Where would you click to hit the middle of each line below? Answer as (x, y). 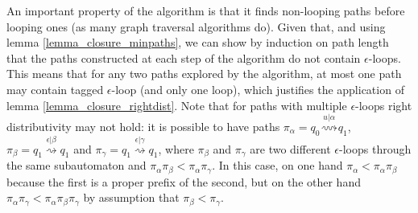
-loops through (375, 148)
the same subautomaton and (77, 165)
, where (176, 148)
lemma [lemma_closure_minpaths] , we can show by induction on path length (198, 42)
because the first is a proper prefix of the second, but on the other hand (184, 181)
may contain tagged (55, 89)
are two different (290, 148)
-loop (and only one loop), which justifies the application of (258, 89)
